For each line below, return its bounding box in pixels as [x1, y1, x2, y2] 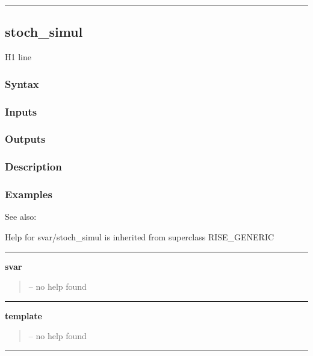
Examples [5, 187, 52, 202]
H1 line [5, 51, 31, 63]
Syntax [5, 76, 39, 91]
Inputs [5, 104, 37, 119]
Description [5, 159, 62, 174]
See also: [5, 210, 37, 223]
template [5, 309, 42, 322]
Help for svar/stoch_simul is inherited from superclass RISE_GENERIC [5, 230, 274, 243]
